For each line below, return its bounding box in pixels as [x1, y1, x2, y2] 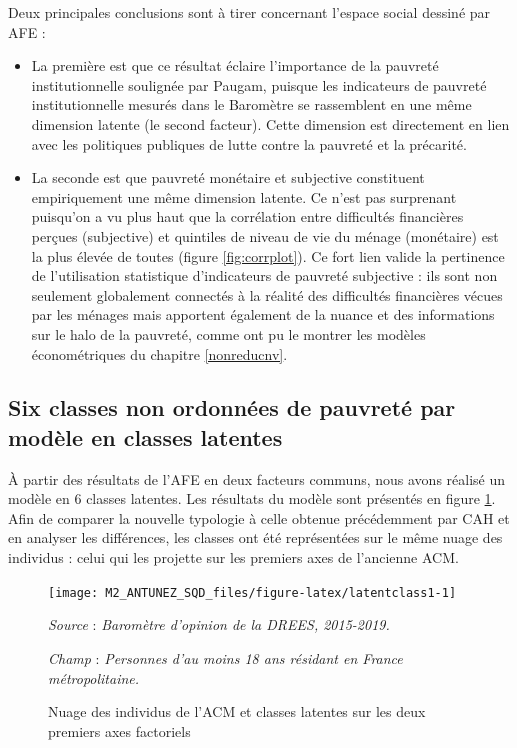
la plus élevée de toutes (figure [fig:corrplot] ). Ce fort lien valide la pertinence [31, 245, 505, 266]
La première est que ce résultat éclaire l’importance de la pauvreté [31, 55, 439, 76]
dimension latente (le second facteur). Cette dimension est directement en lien [31, 113, 510, 134]
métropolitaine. [48, 667, 140, 688]
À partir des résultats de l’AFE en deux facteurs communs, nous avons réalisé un [8, 468, 506, 489]
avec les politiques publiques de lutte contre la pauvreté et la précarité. [31, 133, 467, 154]
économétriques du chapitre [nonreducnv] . [31, 343, 288, 364]
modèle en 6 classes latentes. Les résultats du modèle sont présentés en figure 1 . [8, 488, 496, 509]
